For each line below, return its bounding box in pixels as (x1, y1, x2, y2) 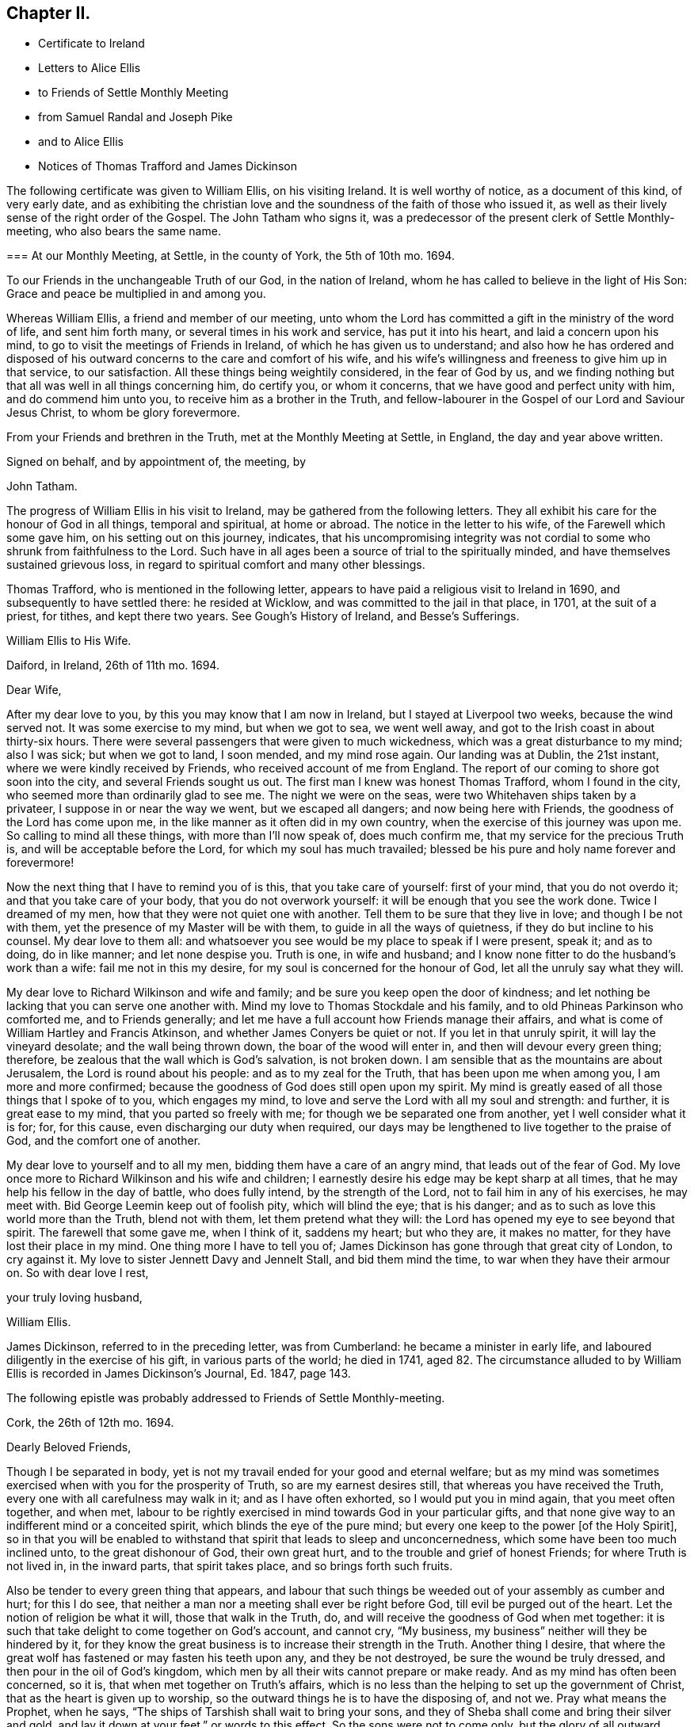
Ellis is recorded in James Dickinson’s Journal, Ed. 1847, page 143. (6, 1367, 351, 1381)
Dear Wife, (6, 683, 62, 697)
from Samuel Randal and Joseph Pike (38, 110, 233, 124)
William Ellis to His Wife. (6, 634, 132, 648)
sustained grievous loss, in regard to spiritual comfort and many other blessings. (6, 558, 425, 572)
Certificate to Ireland (38, 36, 145, 51)
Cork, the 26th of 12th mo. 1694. (6, 1416, 174, 1430)
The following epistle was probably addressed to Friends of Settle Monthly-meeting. (6, 1391, 445, 1405)
